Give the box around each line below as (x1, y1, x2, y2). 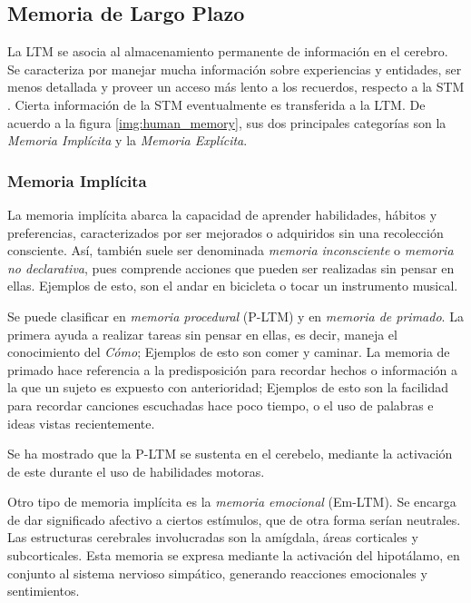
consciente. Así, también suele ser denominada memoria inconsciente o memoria (7, 241, 454, 260)
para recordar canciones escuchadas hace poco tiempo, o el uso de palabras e (7, 395, 434, 414)
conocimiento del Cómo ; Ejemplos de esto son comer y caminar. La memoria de (7, 342, 450, 361)
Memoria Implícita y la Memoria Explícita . (7, 131, 248, 150)
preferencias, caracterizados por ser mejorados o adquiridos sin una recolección (7, 222, 444, 242)
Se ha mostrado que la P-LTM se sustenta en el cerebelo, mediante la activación (7, 444, 453, 463)
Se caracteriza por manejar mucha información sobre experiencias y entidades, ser (7, 59, 462, 78)
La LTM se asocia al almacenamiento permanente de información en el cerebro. (7, 42, 448, 61)
